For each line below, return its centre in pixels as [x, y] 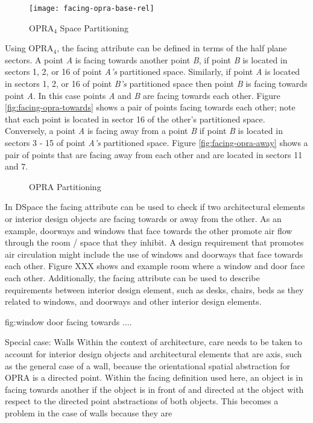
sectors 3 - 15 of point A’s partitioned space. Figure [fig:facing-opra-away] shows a [156, 142]
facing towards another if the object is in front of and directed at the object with [154, 389]
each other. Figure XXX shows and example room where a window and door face [155, 266]
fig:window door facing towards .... [68, 321]
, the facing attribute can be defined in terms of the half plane [172, 48]
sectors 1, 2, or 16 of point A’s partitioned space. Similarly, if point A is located [153, 72]
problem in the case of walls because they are [89, 412]
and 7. [17, 166]
